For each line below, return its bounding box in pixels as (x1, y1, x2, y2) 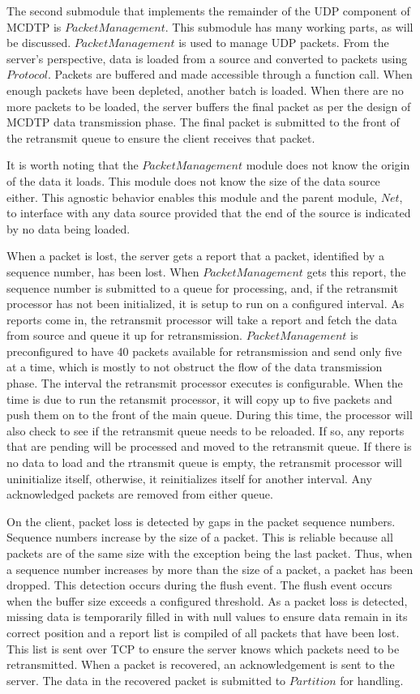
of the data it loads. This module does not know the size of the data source (6, 172, 380, 189)
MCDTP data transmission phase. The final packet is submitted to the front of (6, 114, 400, 131)
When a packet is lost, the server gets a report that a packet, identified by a (6, 247, 384, 264)
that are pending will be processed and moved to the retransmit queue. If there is (6, 438, 412, 455)
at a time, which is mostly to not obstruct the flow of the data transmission (6, 358, 383, 375)
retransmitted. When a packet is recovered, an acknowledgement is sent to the (6, 656, 395, 673)
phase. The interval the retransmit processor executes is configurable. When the (6, 375, 403, 392)
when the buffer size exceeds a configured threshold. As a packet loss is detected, (6, 592, 408, 609)
